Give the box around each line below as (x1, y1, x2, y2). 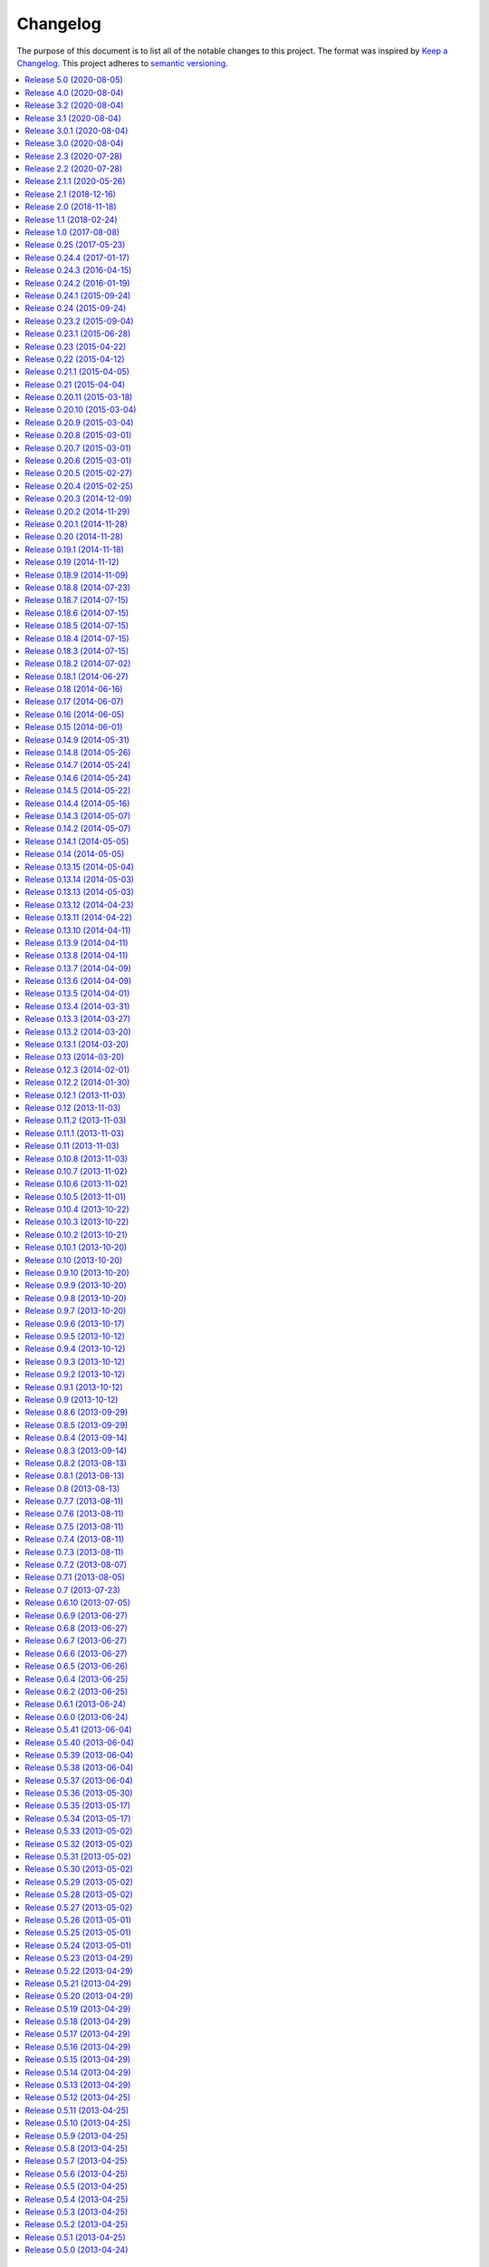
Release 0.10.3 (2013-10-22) (24, 1216, 129, 1228)
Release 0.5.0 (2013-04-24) (24, 2244, 129, 2255)
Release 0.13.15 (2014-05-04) (24, 861, 135, 872)
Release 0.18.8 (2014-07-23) (24, 581, 131, 593)
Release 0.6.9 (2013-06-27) (24, 1610, 129, 1620)
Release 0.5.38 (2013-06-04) (24, 1762, 134, 1773)
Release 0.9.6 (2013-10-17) (24, 1318, 125, 1328)
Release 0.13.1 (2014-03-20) (24, 1039, 129, 1050)
